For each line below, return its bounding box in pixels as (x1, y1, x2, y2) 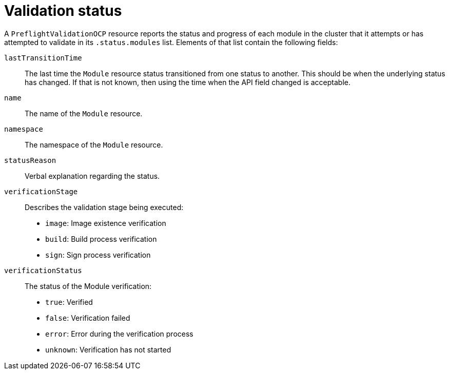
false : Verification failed (45, 313, 130, 322)
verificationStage (4, 187, 78, 196)
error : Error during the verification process (45, 329, 193, 338)
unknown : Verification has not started (45, 345, 171, 354)
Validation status (4, 2, 122, 19)
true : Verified (45, 297, 93, 306)
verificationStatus (4, 266, 82, 275)
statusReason (4, 156, 56, 164)
